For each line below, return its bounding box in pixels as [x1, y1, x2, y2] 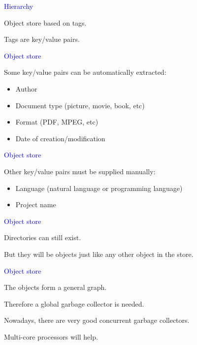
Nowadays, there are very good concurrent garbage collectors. [4, 315, 190, 325]
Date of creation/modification [15, 133, 105, 143]
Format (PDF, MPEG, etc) [15, 117, 98, 127]
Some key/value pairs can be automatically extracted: [4, 67, 166, 77]
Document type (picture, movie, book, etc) [15, 100, 145, 110]
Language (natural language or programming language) [15, 183, 183, 193]
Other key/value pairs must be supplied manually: [4, 166, 156, 176]
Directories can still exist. [4, 232, 81, 243]
